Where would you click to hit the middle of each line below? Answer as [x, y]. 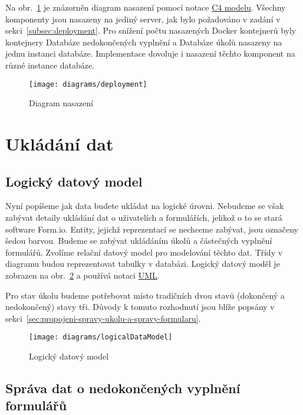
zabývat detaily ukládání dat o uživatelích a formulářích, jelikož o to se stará [144, 217]
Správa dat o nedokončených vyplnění [123, 388]
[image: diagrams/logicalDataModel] [101, 337]
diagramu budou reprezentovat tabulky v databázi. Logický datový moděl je [143, 264]
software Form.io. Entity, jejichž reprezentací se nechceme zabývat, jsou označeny [152, 229]
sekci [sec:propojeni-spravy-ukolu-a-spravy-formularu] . [103, 318]
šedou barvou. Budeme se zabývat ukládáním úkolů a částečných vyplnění [139, 241]
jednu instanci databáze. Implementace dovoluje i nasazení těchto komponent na [150, 53]
